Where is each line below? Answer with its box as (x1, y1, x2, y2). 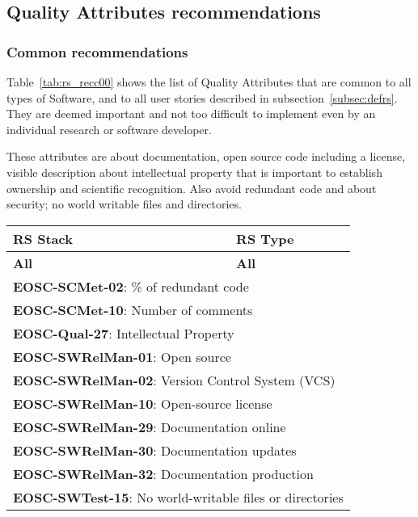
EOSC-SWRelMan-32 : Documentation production (13, 464, 314, 483)
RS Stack (13, 229, 73, 248)
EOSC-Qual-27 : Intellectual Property (13, 323, 234, 343)
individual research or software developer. (6, 120, 212, 137)
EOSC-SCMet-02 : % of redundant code (13, 276, 249, 296)
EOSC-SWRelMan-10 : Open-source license (13, 393, 272, 413)
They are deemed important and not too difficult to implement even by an (6, 105, 376, 122)
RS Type (236, 229, 294, 248)
